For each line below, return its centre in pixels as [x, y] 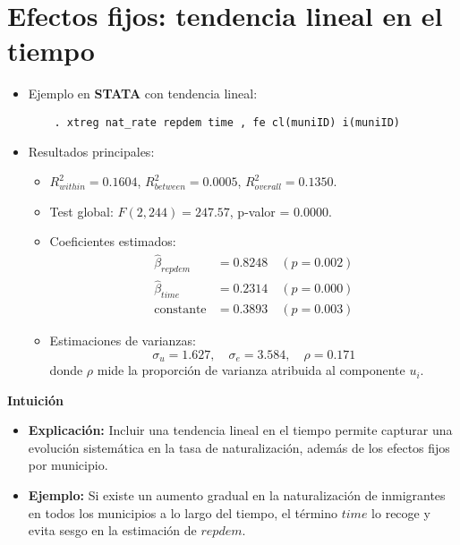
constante [180, 310]
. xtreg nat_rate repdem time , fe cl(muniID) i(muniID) [227, 122]
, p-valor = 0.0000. [281, 211]
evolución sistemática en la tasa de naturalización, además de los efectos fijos [239, 447]
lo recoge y [401, 512]
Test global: [81, 211]
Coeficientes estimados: [113, 241]
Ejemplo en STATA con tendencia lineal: [143, 94]
